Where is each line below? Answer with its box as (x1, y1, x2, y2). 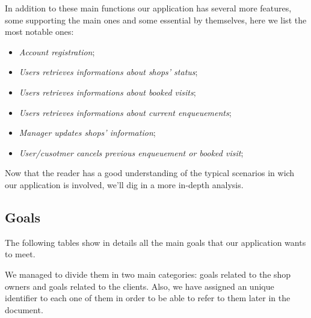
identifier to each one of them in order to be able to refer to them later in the (5, 292, 291, 304)
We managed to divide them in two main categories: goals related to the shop (5, 268, 291, 280)
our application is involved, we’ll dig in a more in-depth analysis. (5, 178, 244, 191)
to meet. (5, 248, 35, 260)
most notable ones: (5, 25, 74, 38)
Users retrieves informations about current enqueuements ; (19, 106, 232, 118)
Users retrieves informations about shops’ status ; (19, 66, 198, 78)
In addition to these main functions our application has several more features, (5, 2, 292, 14)
